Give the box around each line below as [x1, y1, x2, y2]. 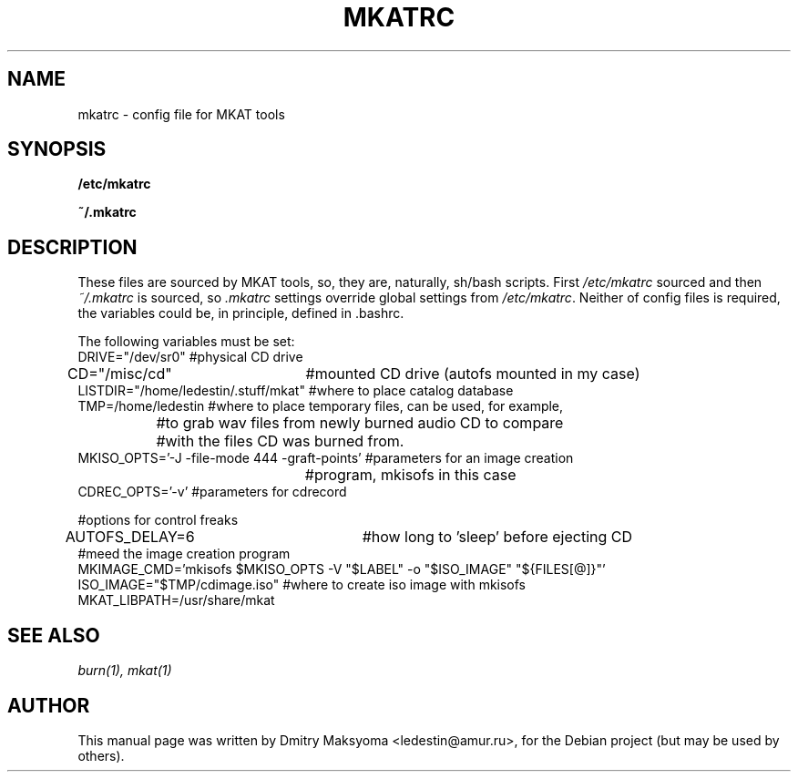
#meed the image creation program [77, 546, 291, 562]
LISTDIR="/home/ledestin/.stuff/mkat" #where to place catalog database [77, 383, 514, 399]
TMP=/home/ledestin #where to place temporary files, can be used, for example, [77, 398, 564, 415]
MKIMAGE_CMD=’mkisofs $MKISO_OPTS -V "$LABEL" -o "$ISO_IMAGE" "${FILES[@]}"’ [77, 561, 606, 578]
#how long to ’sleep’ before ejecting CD [362, 528, 633, 547]
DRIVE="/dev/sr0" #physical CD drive [77, 349, 303, 365]
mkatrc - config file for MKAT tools [77, 106, 285, 122]
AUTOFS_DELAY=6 [65, 528, 195, 547]
